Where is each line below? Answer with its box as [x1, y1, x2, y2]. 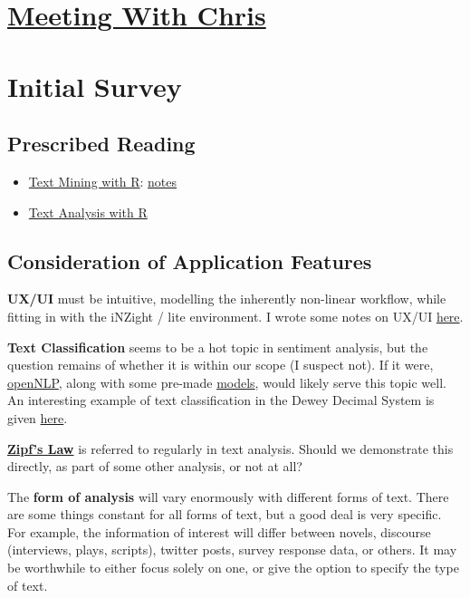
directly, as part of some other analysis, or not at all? [7, 457, 302, 476]
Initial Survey [7, 67, 182, 104]
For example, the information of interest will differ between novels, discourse [7, 522, 431, 541]
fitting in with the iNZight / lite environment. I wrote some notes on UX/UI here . [7, 306, 464, 325]
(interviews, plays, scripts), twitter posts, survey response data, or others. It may [7, 540, 457, 559]
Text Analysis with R [28, 202, 148, 221]
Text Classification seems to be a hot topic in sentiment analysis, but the [7, 337, 428, 356]
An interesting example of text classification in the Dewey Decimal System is [7, 391, 435, 410]
